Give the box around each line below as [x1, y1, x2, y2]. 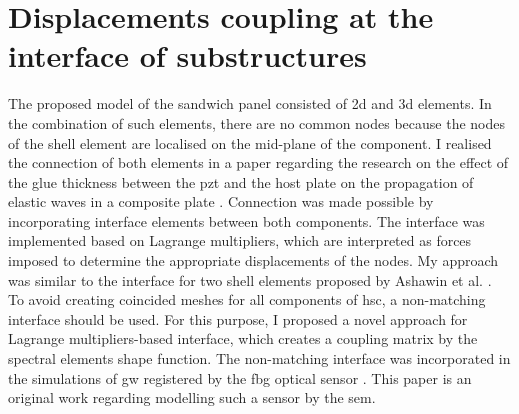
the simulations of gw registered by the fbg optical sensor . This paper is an [8, 367, 472, 388]
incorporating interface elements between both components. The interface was [8, 210, 485, 231]
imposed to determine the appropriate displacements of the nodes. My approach [8, 250, 499, 271]
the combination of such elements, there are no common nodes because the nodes [8, 112, 506, 133]
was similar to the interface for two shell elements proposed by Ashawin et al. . [8, 269, 492, 290]
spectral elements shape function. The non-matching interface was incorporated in [8, 348, 511, 369]
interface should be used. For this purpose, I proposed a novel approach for [8, 308, 468, 329]
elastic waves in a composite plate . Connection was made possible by [8, 191, 434, 212]
